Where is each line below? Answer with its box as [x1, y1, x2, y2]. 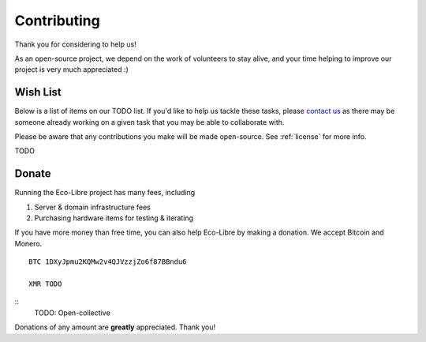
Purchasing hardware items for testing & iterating [34, 213, 193, 223]
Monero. [14, 239, 43, 248]
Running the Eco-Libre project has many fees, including [14, 188, 196, 197]
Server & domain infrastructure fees [34, 202, 151, 212]
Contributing [14, 12, 100, 29]
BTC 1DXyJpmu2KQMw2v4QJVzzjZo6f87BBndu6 [28, 257, 187, 266]
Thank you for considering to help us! [14, 39, 137, 49]
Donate [14, 167, 51, 181]
